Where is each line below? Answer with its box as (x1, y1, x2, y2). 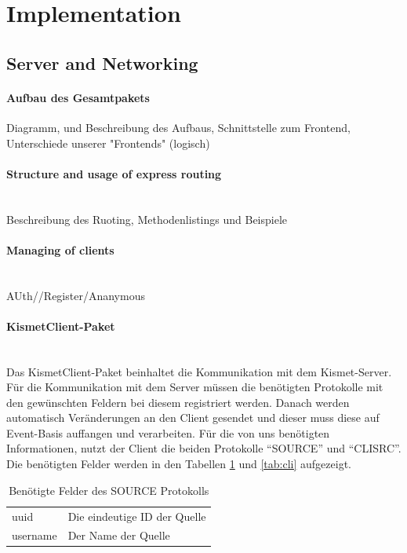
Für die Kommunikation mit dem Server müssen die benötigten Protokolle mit (6, 379, 383, 395)
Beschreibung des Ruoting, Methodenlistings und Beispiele (6, 211, 288, 227)
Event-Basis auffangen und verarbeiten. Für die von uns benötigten (6, 424, 330, 441)
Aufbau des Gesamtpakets (6, 89, 150, 105)
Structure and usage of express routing (6, 165, 222, 181)
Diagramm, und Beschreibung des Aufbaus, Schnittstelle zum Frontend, (6, 119, 351, 135)
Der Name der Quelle (67, 527, 170, 544)
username (12, 527, 57, 544)
